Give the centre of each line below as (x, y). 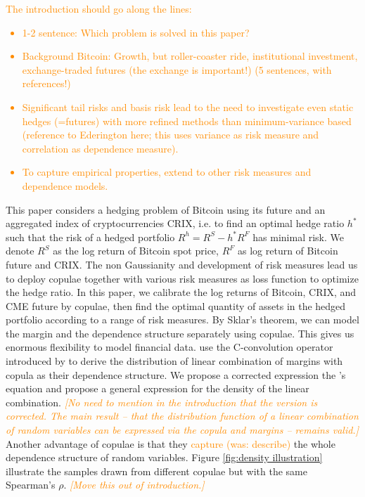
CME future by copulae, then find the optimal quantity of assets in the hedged (176, 305)
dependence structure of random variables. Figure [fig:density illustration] (164, 457)
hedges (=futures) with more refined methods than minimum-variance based (187, 121)
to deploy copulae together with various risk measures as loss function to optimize (182, 278)
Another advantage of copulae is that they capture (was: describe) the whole (171, 443)
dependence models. (65, 185)
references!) (46, 83)
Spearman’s (31, 485)
